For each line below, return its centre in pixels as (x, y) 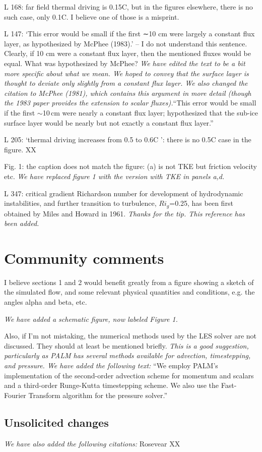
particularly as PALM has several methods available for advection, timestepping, (127, 355)
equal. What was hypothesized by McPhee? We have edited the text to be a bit (125, 63)
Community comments (84, 258)
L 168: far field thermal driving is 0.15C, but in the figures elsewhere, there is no (128, 7)
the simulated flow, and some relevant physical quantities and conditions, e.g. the (129, 292)
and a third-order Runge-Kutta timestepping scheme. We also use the (112, 385)
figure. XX (20, 149)
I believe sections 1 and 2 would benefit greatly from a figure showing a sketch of (129, 282)
